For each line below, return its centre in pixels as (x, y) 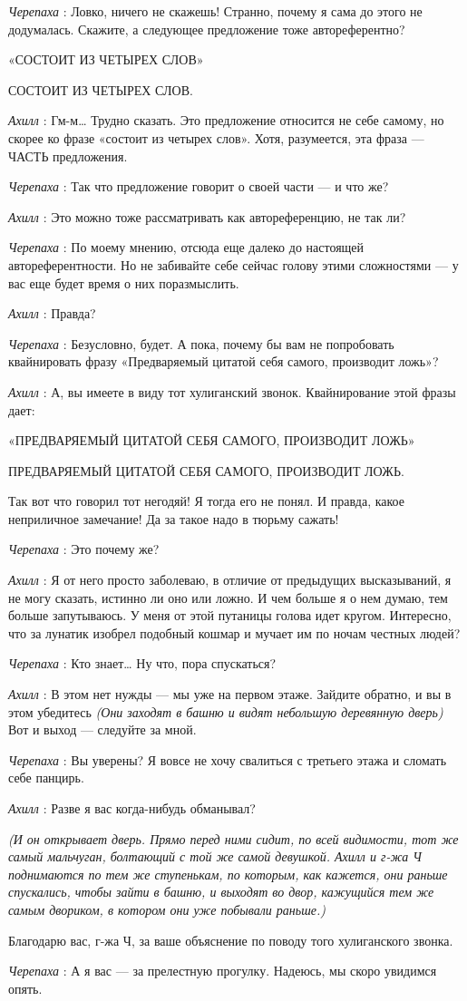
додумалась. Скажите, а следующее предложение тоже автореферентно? (207, 29)
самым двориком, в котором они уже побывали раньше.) (167, 909)
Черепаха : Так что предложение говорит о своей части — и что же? (199, 186)
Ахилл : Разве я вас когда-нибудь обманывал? (132, 808)
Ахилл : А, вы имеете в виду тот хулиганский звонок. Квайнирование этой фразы (232, 391)
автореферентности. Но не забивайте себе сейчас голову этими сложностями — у (233, 264)
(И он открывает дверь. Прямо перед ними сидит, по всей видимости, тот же (233, 838)
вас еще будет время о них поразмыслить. (124, 282)
